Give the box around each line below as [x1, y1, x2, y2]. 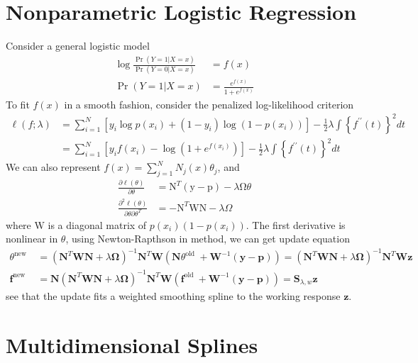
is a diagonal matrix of [48, 217, 147, 232]
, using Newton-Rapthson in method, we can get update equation [65, 231, 350, 246]
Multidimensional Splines [6, 330, 258, 359]
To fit [6, 96, 30, 111]
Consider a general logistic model [6, 38, 150, 53]
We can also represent [6, 160, 101, 174]
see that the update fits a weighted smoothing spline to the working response [6, 288, 341, 303]
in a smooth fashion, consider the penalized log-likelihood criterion [64, 96, 354, 111]
